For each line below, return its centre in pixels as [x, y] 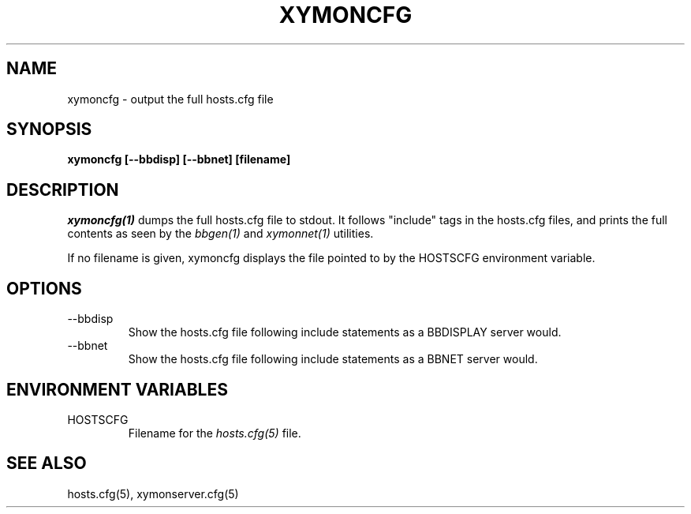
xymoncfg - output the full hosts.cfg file [170, 99]
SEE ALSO [47, 463]
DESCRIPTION [63, 189]
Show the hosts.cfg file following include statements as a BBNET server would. [333, 359]
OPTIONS [44, 288]
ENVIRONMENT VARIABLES [117, 389]
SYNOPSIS [49, 129]
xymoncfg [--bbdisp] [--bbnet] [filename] [179, 159]
